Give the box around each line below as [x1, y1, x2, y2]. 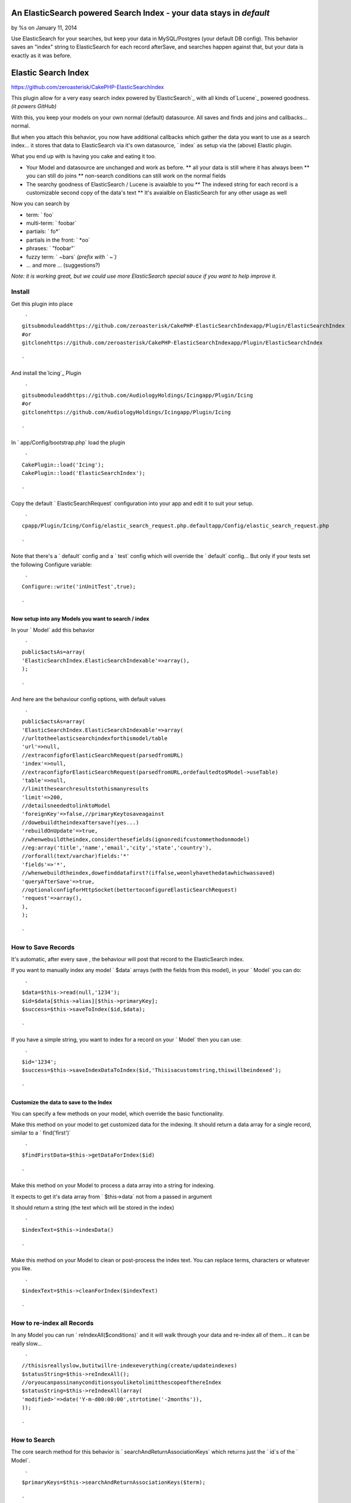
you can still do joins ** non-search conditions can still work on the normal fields [26, 172, 227, 180]
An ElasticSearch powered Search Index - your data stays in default [11, 8, 270, 18]
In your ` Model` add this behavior [11, 626, 95, 634]
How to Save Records [11, 943, 75, 951]
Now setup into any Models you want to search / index [11, 615, 150, 622]
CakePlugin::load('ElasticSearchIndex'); [22, 470, 145, 477]
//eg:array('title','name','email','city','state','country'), [22, 845, 212, 851]
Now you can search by [11, 200, 70, 207]
